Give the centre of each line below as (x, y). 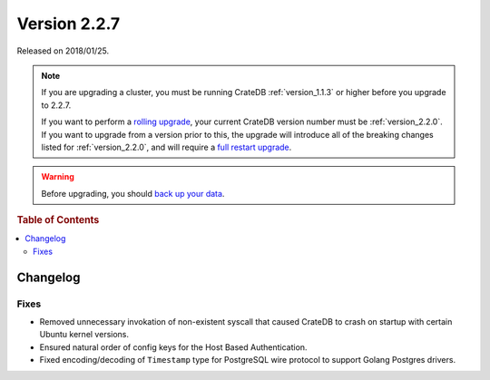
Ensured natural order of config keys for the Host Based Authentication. (173, 347)
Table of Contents (58, 220)
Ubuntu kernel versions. (84, 335)
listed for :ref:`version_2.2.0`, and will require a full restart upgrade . (167, 147)
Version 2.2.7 (69, 24)
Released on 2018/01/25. (63, 51)
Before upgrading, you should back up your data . (133, 193)
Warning (58, 177)
